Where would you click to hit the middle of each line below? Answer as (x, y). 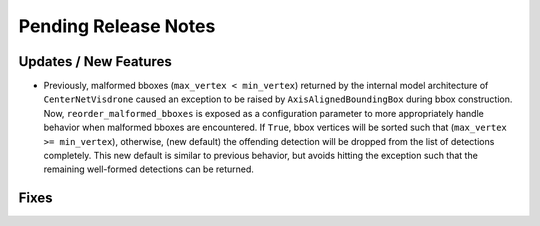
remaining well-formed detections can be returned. (149, 169)
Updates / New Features (95, 61)
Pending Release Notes (117, 26)
